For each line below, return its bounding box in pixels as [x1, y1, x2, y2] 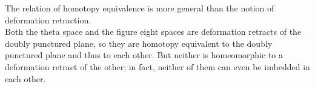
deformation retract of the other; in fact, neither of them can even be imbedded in [5, 60, 310, 73]
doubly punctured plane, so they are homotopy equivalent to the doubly [5, 37, 273, 49]
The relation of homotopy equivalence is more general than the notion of [5, 2, 274, 14]
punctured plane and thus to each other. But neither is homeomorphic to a [5, 49, 283, 61]
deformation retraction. [5, 13, 91, 26]
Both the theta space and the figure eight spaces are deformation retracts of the [5, 25, 302, 38]
